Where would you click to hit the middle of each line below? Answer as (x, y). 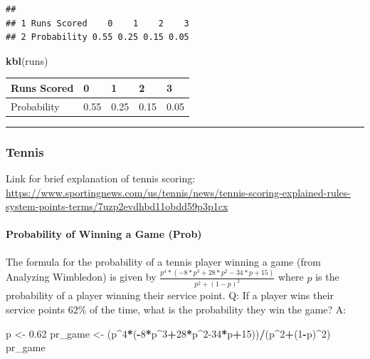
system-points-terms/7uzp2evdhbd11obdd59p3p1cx (117, 206)
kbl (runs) (27, 60)
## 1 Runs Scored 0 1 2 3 (97, 23)
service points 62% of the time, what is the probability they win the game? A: (176, 309)
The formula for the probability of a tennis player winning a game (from (163, 261)
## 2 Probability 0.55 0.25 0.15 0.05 (97, 37)
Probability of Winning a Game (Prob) (104, 234)
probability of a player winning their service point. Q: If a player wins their (170, 295)
